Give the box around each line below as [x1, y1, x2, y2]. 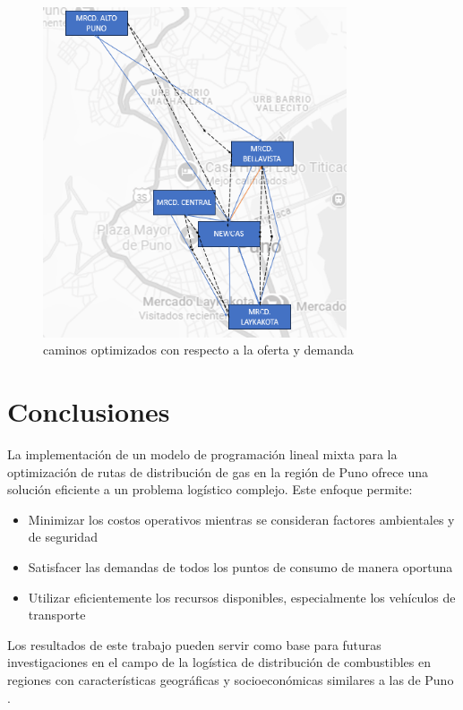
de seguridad [28, 527, 98, 546]
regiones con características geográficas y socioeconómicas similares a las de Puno [7, 671, 454, 689]
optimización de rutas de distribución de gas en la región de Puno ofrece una [7, 462, 428, 481]
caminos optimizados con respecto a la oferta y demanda [43, 340, 354, 359]
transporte [28, 605, 86, 624]
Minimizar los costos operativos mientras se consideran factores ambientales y [28, 509, 455, 528]
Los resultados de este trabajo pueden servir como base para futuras [7, 635, 382, 654]
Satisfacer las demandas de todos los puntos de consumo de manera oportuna [28, 558, 453, 577]
